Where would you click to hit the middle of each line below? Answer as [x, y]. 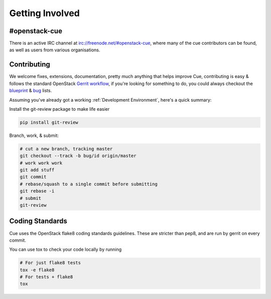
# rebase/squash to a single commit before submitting [89, 184]
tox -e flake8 [37, 270]
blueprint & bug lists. [31, 91]
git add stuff [37, 170]
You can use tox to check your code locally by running [65, 250]
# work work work [41, 163]
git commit [33, 177]
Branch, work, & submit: [34, 135]
